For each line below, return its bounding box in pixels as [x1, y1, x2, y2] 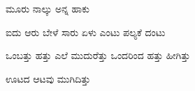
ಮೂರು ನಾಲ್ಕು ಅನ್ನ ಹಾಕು [6, 1, 89, 15]
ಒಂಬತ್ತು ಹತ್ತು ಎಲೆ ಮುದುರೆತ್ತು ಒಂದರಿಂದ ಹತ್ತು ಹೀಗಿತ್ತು [6, 48, 191, 63]
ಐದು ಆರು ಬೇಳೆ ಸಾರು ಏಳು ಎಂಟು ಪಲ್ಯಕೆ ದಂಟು [6, 24, 166, 39]
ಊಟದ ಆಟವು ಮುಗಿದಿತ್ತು [6, 71, 91, 85]
